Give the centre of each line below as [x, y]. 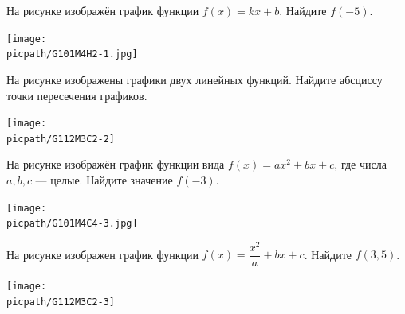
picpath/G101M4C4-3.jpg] [72, 224]
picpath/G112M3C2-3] [61, 302]
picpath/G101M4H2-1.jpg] [72, 54]
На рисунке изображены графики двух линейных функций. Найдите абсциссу [195, 79]
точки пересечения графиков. [77, 95]
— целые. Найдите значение [104, 180]
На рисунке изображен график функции [102, 254]
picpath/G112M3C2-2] [61, 139]
